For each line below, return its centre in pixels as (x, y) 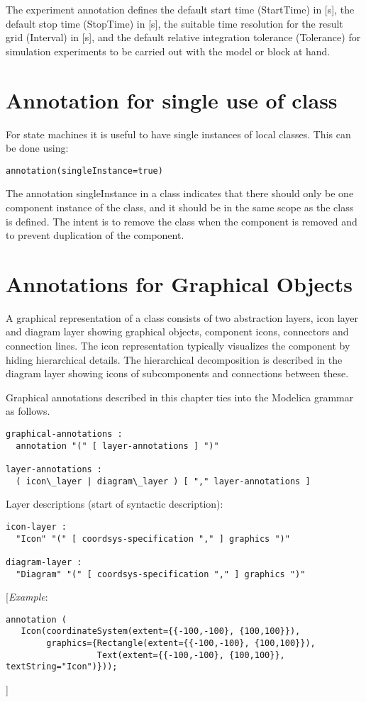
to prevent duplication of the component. (95, 235)
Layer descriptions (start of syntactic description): (115, 504)
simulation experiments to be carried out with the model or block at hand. (168, 51)
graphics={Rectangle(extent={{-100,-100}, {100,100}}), (181, 643)
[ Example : (27, 597)
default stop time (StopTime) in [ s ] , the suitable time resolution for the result (174, 23)
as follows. (28, 411)
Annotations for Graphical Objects (179, 283)
